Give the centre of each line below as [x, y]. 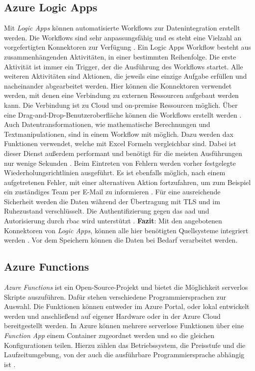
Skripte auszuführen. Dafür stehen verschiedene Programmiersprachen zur [115, 296]
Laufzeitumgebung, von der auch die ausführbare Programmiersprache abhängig [124, 355]
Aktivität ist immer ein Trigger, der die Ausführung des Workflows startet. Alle [124, 66]
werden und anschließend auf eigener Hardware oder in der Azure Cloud [112, 316]
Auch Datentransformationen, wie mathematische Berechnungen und [107, 124]
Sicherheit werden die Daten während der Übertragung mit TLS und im [112, 201]
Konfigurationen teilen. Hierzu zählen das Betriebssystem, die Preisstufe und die [125, 345]
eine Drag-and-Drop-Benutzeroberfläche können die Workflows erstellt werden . [123, 114]
